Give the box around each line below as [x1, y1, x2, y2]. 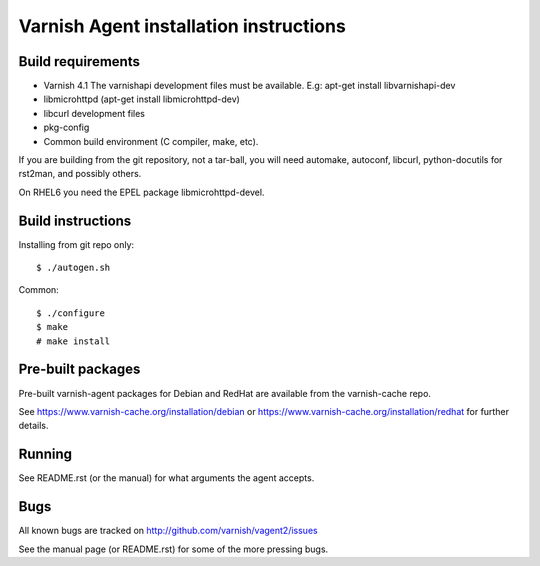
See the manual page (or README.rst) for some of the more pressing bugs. [18, 543, 329, 555]
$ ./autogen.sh [36, 262, 111, 274]
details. [18, 420, 49, 432]
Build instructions [18, 212, 132, 229]
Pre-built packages [18, 361, 141, 378]
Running [18, 446, 73, 463]
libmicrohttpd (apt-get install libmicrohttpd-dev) [43, 93, 240, 105]
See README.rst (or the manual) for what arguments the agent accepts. [18, 472, 315, 484]
